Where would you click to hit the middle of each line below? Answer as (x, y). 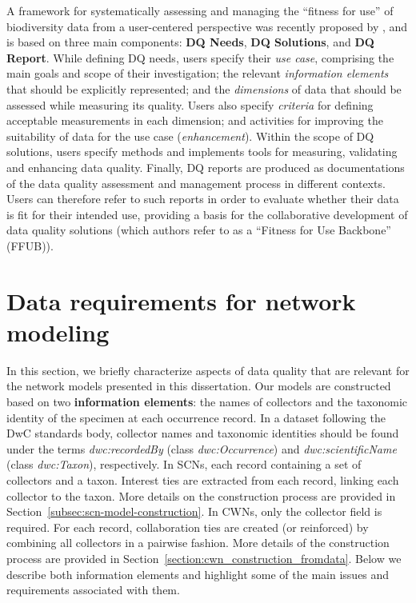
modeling (58, 331)
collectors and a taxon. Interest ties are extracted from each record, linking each (203, 479)
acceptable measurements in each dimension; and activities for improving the (195, 120)
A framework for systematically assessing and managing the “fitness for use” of (200, 10)
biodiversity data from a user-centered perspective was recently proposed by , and (207, 26)
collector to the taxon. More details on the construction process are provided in (201, 495)
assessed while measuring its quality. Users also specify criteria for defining (190, 104)
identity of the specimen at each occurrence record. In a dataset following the (196, 417)
